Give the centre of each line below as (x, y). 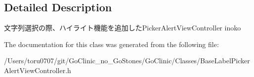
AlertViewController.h (38, 70)
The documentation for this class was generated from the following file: (111, 44)
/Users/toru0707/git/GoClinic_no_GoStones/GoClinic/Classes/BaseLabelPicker (127, 61)
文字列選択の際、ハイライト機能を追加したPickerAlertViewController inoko (123, 28)
